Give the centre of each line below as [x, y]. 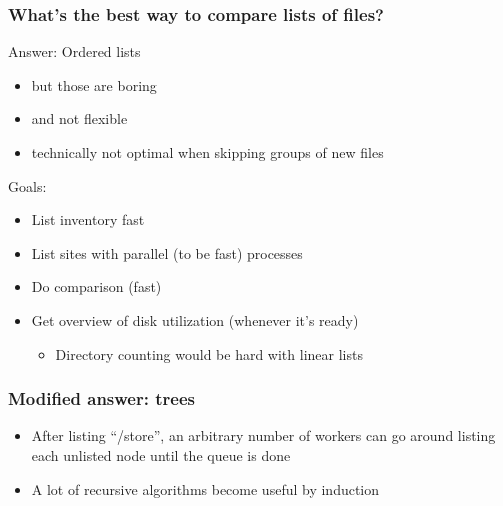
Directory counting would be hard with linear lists [209, 353]
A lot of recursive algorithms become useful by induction [205, 488]
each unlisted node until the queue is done [161, 454]
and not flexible [79, 118]
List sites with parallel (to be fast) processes [167, 252]
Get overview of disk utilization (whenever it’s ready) [195, 319]
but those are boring [94, 84]
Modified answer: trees [101, 398]
